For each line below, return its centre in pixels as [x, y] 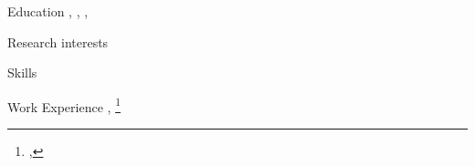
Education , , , [48, 11]
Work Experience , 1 [64, 105]
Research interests [58, 41]
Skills [22, 73]
